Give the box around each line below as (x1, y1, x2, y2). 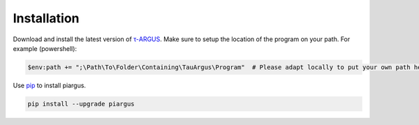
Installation (13, 10, 80, 26)
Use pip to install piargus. (13, 81, 87, 89)
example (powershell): (13, 44, 77, 52)
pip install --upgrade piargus (27, 100, 135, 108)
